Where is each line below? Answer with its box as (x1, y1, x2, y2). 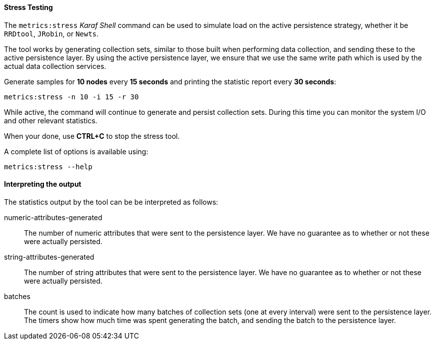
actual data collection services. (4, 61, 106, 70)
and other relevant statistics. (4, 116, 97, 125)
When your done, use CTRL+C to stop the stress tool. (4, 131, 180, 140)
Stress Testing (4, 3, 53, 11)
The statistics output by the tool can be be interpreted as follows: (4, 197, 218, 206)
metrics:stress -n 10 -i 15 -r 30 (4, 92, 139, 101)
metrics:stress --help (4, 162, 93, 171)
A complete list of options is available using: (4, 147, 148, 156)
